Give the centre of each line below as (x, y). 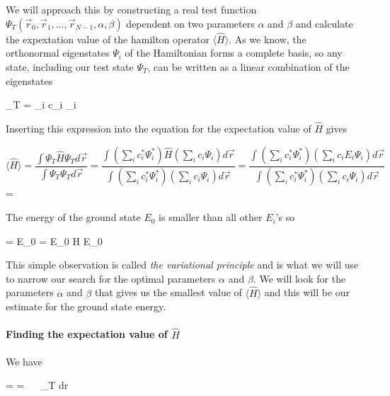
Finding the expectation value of (87, 334)
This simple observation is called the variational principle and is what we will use (182, 265)
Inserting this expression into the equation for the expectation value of (159, 128)
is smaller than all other (211, 217)
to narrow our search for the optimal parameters (111, 278)
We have (24, 361)
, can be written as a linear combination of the (248, 67)
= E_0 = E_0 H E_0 (54, 241)
